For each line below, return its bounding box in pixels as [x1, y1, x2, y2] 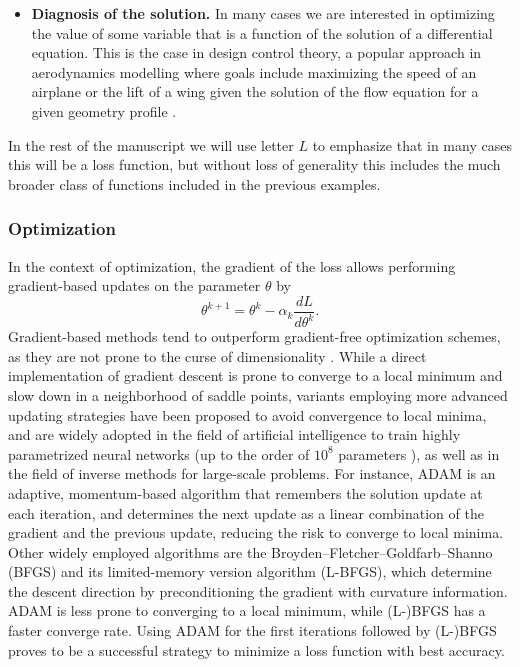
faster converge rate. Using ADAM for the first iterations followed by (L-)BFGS [8, 620, 497, 641]
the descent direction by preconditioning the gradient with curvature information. [8, 580, 508, 601]
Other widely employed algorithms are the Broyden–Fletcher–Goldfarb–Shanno [8, 541, 493, 562]
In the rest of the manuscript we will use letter [8, 134, 294, 155]
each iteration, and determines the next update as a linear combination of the [8, 502, 484, 523]
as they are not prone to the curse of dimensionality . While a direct [8, 345, 427, 366]
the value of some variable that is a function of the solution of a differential [31, 22, 493, 43]
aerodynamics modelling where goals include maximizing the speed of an [31, 61, 477, 82]
